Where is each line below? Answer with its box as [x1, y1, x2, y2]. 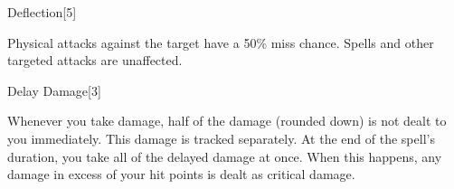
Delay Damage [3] [7, 80, 101, 99]
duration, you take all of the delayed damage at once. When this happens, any [7, 146, 442, 165]
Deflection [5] [7, 3, 77, 21]
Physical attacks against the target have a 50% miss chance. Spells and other [7, 33, 434, 52]
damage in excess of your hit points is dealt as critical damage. [7, 165, 355, 184]
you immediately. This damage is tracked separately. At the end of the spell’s [7, 128, 435, 147]
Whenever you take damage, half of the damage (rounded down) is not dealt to [7, 111, 447, 130]
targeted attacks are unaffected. [7, 51, 183, 70]
